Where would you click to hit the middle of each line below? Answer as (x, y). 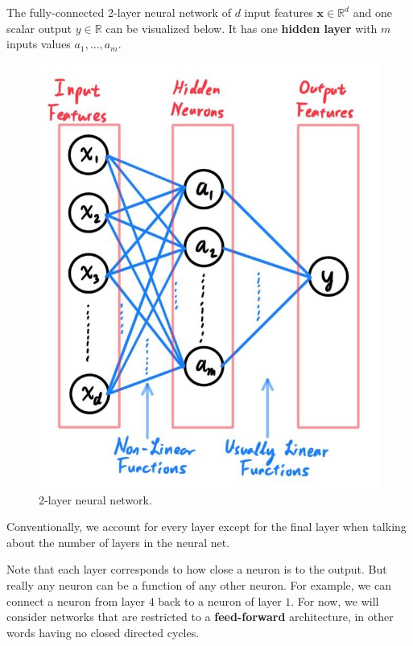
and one (372, 12)
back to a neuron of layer (220, 601)
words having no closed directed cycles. (103, 632)
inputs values (39, 44)
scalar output (39, 28)
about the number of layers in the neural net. (118, 542)
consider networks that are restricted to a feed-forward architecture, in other (200, 617)
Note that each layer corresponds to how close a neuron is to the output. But (197, 569)
